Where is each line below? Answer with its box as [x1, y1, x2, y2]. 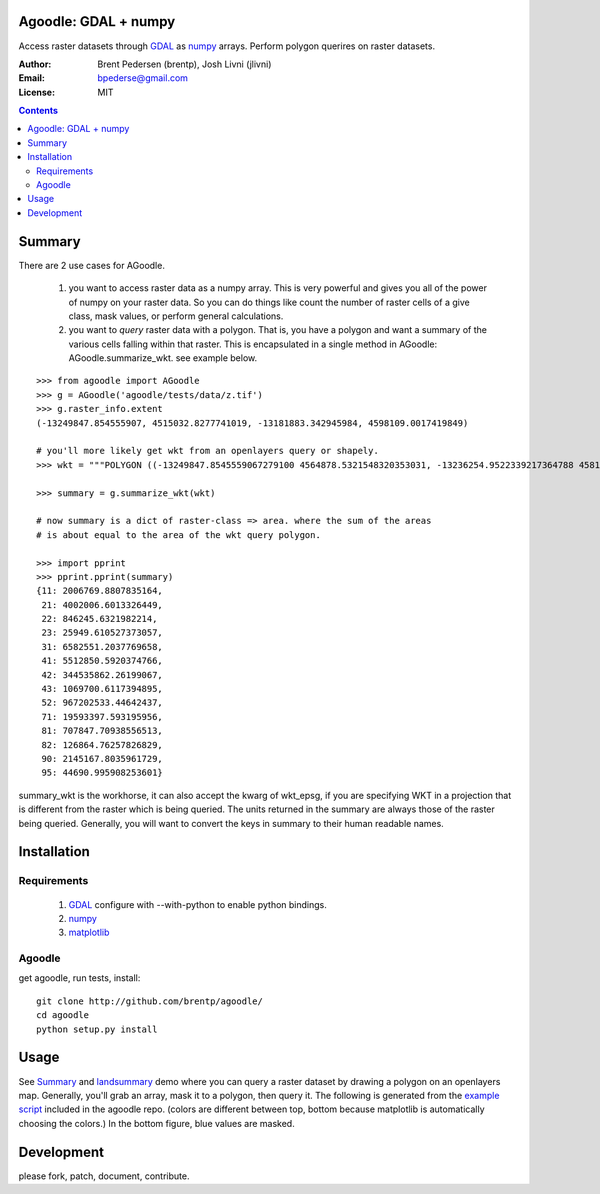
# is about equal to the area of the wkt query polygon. [36, 529, 322, 540]
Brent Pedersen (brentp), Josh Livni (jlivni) [97, 58, 272, 70]
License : [18, 86, 55, 98]
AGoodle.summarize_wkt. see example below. [68, 352, 258, 364]
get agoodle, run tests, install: [18, 972, 141, 984]
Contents [18, 105, 59, 117]
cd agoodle [36, 1010, 90, 1021]
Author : [18, 58, 52, 70]
